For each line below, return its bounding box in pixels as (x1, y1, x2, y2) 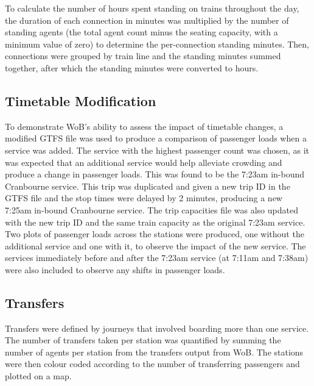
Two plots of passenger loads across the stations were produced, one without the (5, 227, 304, 240)
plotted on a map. (5, 370, 72, 382)
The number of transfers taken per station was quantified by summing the (5, 334, 281, 346)
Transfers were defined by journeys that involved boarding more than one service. (5, 321, 309, 334)
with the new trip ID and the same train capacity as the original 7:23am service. (5, 215, 305, 228)
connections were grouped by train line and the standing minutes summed (5, 49, 281, 62)
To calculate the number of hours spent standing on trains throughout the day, (5, 2, 299, 14)
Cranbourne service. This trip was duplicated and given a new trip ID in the (5, 179, 290, 192)
